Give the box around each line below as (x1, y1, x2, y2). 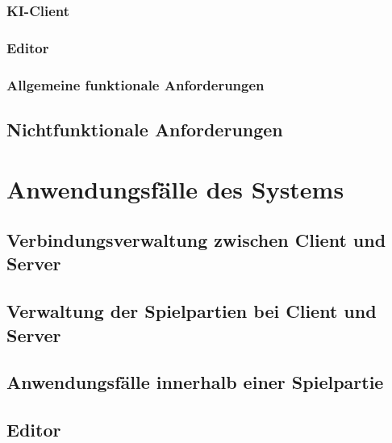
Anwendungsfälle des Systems (6, 172, 344, 205)
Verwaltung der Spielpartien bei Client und (6, 299, 377, 324)
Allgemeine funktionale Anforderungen (6, 74, 265, 94)
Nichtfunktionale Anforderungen (6, 116, 283, 141)
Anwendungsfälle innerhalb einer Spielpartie (6, 370, 384, 395)
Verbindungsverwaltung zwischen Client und (6, 228, 386, 253)
